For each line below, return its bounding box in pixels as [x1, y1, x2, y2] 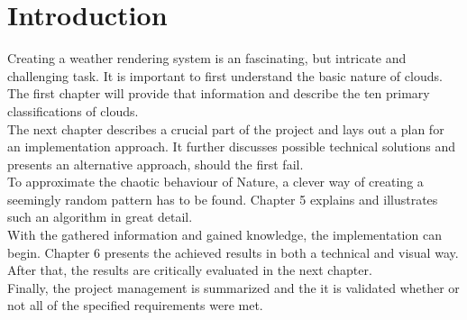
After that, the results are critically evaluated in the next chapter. [7, 261, 372, 279]
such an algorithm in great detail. [7, 207, 193, 226]
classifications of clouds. [7, 101, 139, 120]
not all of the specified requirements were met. [7, 296, 263, 315]
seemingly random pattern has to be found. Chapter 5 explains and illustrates [7, 189, 438, 208]
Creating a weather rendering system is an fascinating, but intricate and [7, 49, 407, 68]
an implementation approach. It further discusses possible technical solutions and [7, 137, 455, 156]
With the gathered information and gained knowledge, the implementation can [7, 225, 442, 244]
